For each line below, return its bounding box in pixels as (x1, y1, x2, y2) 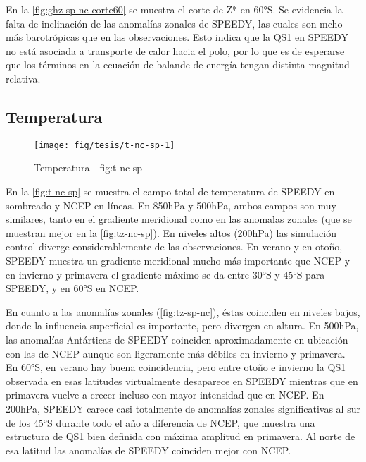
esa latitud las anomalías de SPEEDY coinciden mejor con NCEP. (6, 442, 291, 457)
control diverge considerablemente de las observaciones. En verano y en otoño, (6, 239, 343, 254)
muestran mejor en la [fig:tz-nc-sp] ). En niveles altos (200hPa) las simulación (6, 225, 336, 240)
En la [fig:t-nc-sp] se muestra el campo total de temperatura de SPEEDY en (6, 184, 335, 199)
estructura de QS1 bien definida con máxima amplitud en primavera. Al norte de (6, 429, 355, 444)
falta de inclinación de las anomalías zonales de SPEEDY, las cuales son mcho (6, 16, 343, 30)
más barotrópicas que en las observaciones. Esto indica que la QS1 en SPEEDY (6, 30, 348, 44)
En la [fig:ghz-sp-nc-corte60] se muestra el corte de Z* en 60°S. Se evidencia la (6, 2, 343, 16)
